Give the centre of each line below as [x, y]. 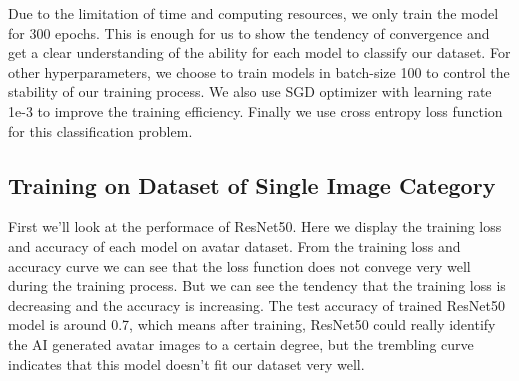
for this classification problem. [100, 130]
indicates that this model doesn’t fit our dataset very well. [186, 363]
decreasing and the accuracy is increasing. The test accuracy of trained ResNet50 [256, 304]
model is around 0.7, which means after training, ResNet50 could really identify [252, 324]
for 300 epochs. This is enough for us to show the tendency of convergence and [249, 32]
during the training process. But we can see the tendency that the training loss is [257, 285]
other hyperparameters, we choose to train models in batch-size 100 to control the [259, 71]
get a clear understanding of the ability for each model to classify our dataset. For [259, 52]
